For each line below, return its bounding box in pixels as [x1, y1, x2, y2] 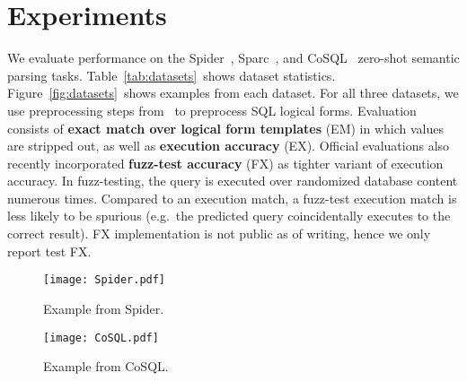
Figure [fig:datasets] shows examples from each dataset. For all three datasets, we [7, 83, 459, 102]
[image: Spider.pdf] [43, 273, 166, 287]
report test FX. [7, 241, 92, 260]
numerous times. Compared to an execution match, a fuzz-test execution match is [7, 188, 457, 207]
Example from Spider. [43, 299, 164, 317]
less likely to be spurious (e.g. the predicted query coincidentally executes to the [7, 206, 451, 225]
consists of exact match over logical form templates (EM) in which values [7, 118, 445, 137]
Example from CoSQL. [43, 357, 169, 376]
